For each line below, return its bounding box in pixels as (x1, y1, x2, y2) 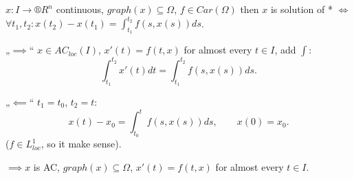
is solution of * (270, 2, 333, 16)
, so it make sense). (41, 136, 122, 151)
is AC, (33, 159, 60, 174)
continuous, (56, 2, 104, 16)
